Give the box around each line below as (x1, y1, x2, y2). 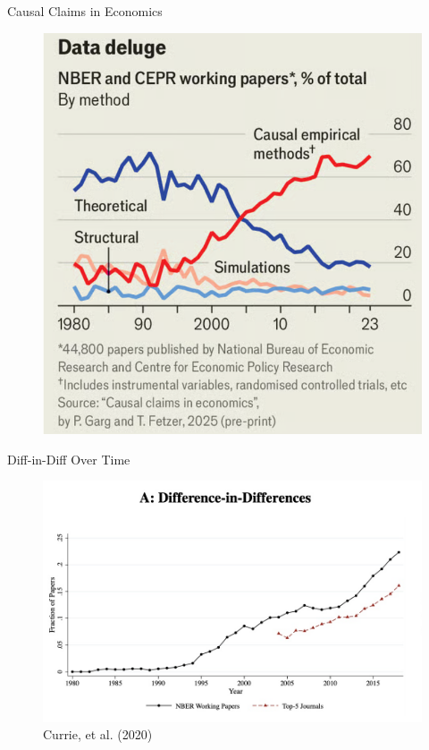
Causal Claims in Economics (7, 2, 163, 20)
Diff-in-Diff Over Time (7, 449, 130, 468)
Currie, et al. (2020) (43, 725, 153, 744)
